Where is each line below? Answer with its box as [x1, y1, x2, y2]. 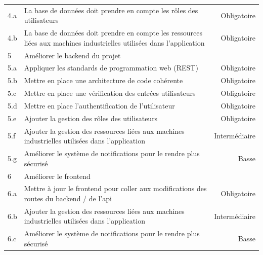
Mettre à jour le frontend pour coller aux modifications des [24, 183, 207, 194]
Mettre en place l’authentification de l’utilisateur [24, 100, 175, 111]
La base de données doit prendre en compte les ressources [24, 27, 202, 38]
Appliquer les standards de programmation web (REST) [24, 62, 198, 73]
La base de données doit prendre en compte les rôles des [24, 5, 198, 15]
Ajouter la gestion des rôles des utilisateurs [24, 113, 158, 123]
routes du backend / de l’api [24, 193, 112, 203]
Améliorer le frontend [24, 170, 91, 181]
